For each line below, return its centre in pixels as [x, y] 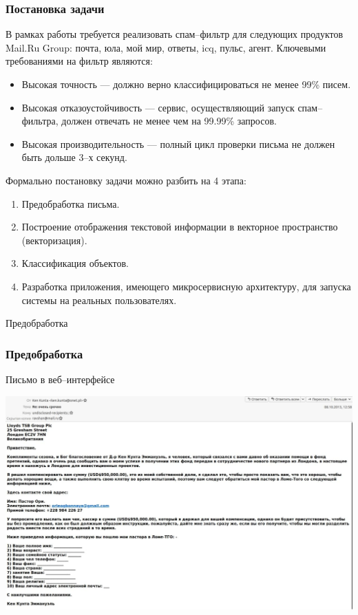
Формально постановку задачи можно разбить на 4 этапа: [126, 180]
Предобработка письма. [71, 203]
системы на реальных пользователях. [99, 300]
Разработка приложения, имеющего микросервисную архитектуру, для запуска [186, 286]
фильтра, [40, 121]
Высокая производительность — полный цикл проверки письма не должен [178, 143]
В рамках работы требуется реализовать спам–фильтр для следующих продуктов [175, 34]
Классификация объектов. [75, 263]
